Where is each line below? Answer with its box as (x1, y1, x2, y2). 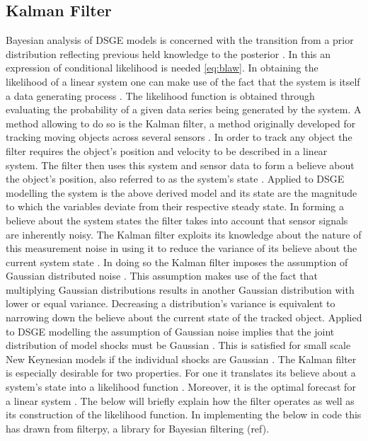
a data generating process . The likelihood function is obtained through (6, 88, 315, 103)
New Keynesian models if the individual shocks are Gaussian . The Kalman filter (6, 351, 357, 366)
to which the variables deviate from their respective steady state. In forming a (6, 199, 345, 214)
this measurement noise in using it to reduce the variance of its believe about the (6, 241, 357, 256)
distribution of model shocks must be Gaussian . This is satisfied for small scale (6, 338, 351, 353)
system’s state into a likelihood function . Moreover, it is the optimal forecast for (6, 379, 356, 394)
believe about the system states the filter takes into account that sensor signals (6, 212, 348, 227)
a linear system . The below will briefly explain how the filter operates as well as (6, 393, 355, 408)
